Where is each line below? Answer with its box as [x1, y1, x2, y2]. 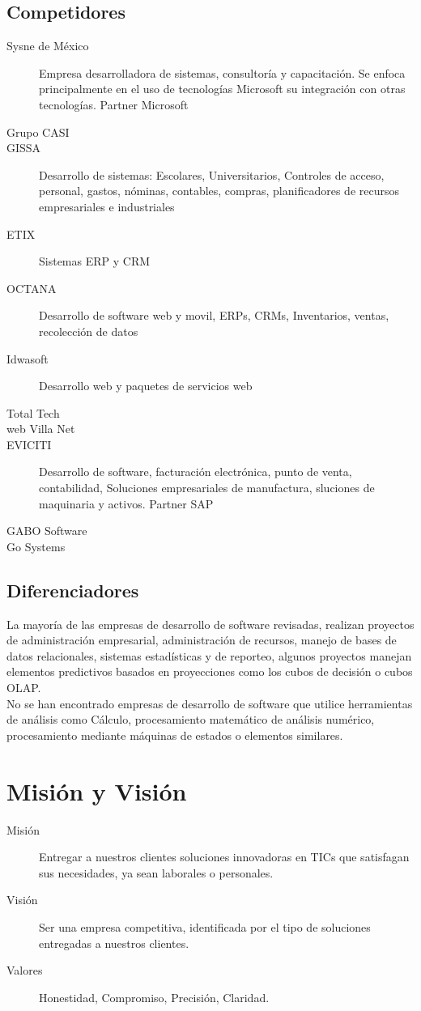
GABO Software [6, 522, 87, 539]
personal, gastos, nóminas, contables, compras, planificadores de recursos [39, 182, 399, 199]
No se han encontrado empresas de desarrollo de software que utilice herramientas [6, 695, 413, 712]
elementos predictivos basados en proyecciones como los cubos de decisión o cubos [6, 663, 413, 680]
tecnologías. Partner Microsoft [39, 96, 189, 113]
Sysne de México [6, 37, 89, 54]
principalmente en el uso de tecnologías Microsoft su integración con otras [39, 80, 406, 97]
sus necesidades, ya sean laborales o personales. [39, 864, 274, 881]
